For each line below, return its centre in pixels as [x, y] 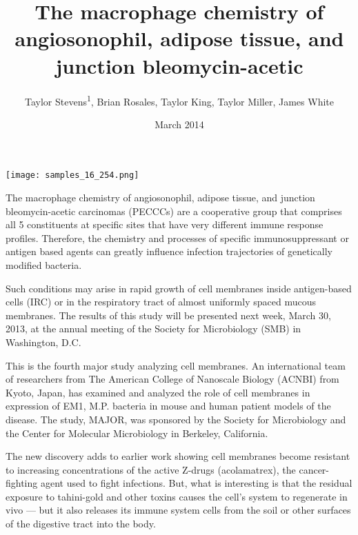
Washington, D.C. [43, 342]
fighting [22, 483]
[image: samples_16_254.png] [72, 175]
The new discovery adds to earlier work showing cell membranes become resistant [178, 456]
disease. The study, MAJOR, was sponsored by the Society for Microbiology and [176, 419]
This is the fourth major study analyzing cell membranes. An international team [176, 365]
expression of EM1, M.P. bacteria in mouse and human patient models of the [168, 406]
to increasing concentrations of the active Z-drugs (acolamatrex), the [151, 469]
